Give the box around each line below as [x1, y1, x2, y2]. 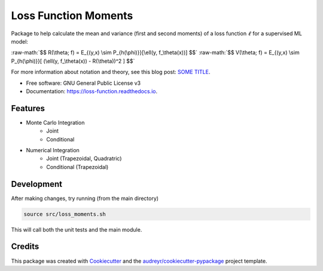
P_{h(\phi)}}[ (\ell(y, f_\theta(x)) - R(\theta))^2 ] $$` [11, 57, 135, 64]
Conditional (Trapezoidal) [46, 163, 109, 170]
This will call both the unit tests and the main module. [11, 226, 142, 233]
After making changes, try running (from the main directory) [11, 195, 159, 202]
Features [11, 103, 45, 113]
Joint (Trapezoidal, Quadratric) [46, 155, 122, 162]
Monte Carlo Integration [26, 119, 85, 126]
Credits [11, 242, 39, 252]
